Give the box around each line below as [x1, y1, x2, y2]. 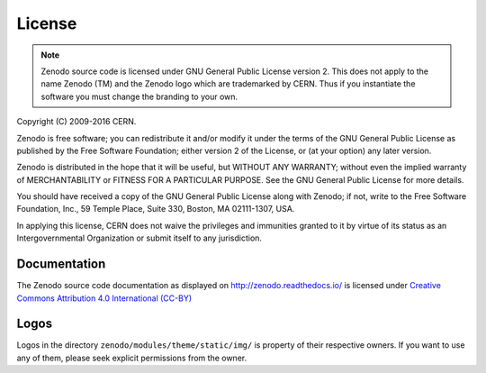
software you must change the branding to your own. [40, 91, 238, 102]
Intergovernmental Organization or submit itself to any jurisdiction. [16, 232, 263, 243]
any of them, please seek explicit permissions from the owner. [16, 352, 247, 363]
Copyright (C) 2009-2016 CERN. [16, 116, 137, 127]
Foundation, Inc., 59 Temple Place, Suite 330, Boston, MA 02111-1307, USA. [16, 204, 295, 214]
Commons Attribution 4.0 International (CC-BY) [16, 293, 193, 304]
